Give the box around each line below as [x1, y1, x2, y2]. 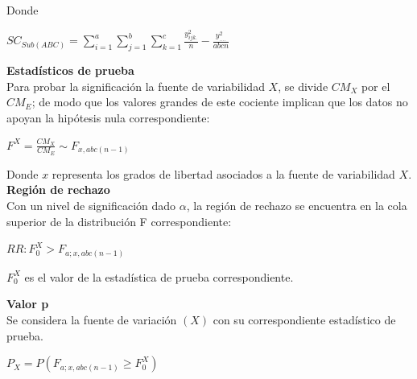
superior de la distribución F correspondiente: [6, 212, 232, 229]
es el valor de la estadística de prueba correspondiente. [24, 268, 294, 285]
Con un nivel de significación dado [6, 197, 176, 214]
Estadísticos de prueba [6, 62, 134, 79]
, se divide [278, 77, 328, 94]
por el [361, 77, 390, 94]
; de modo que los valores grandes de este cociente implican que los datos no [31, 93, 408, 110]
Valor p [6, 295, 49, 312]
